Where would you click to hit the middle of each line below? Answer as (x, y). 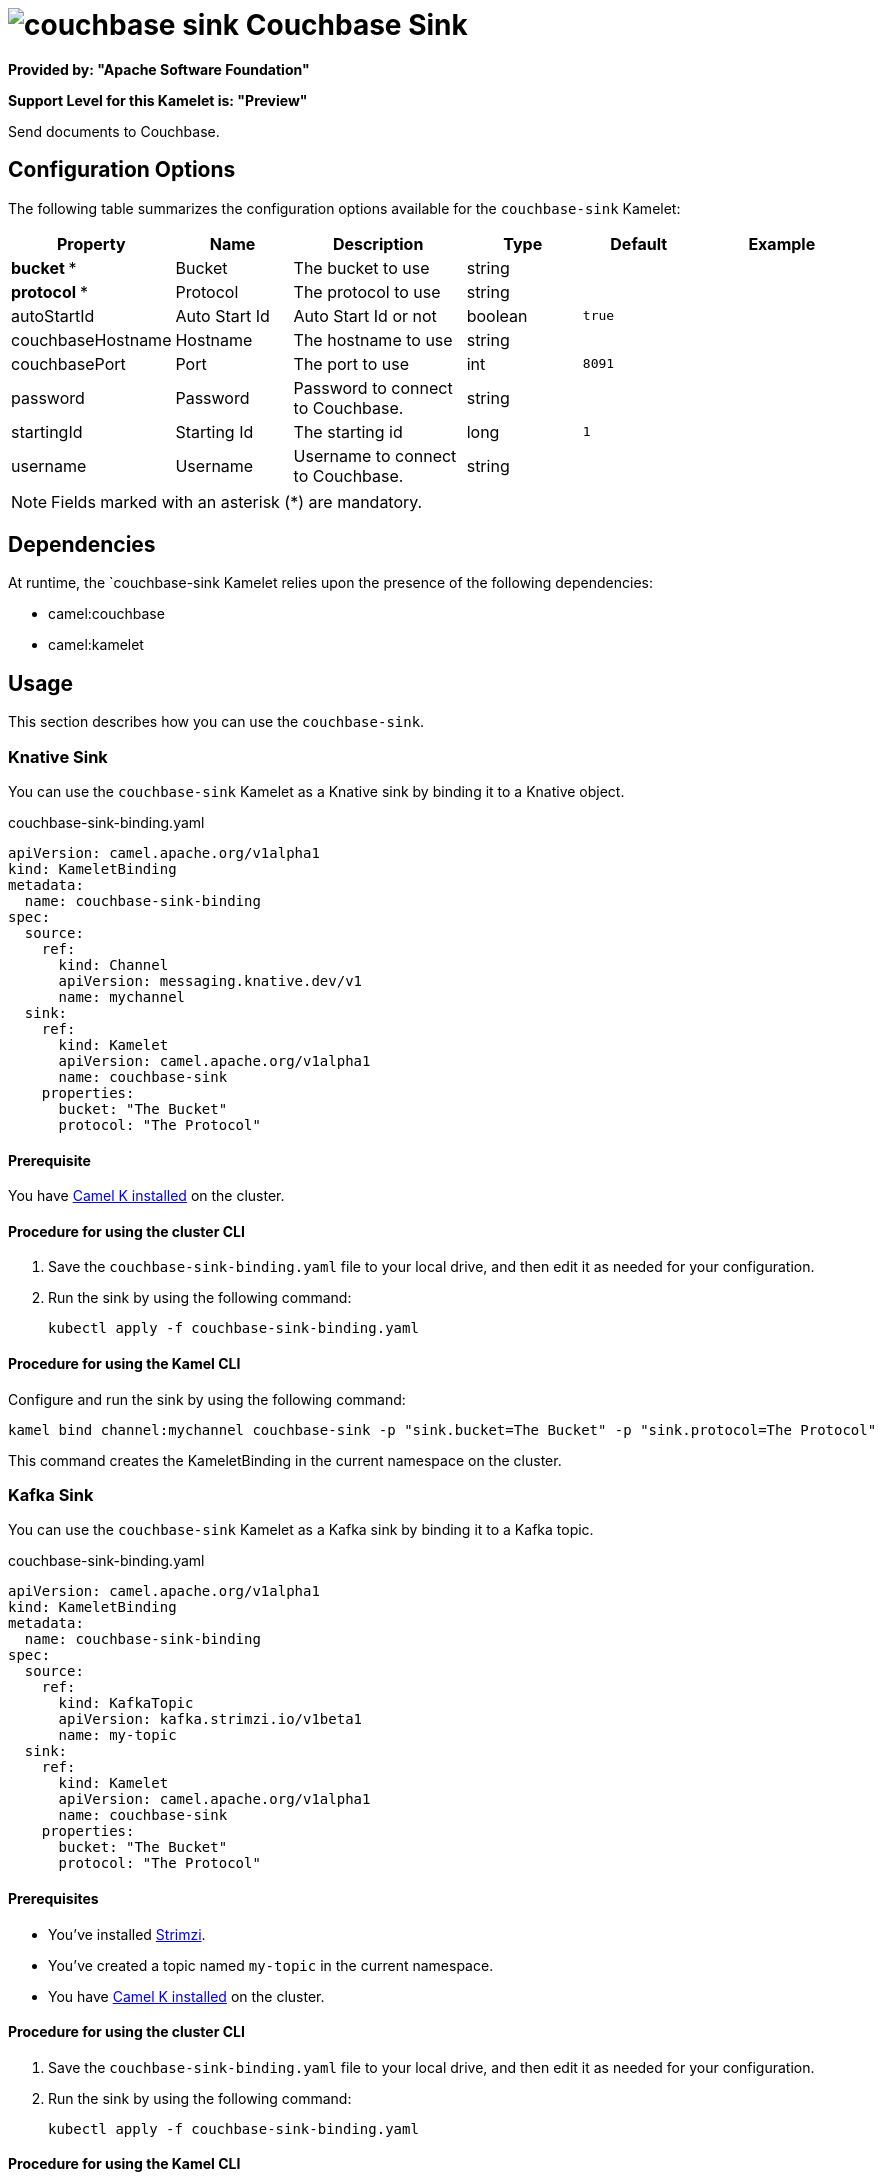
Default (639, 243)
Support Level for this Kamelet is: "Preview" (158, 100)
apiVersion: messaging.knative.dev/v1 (210, 981)
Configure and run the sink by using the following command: (207, 1399)
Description (378, 243)
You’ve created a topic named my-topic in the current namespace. (271, 1965)
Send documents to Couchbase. (114, 131)
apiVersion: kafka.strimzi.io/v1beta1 (210, 1719)
